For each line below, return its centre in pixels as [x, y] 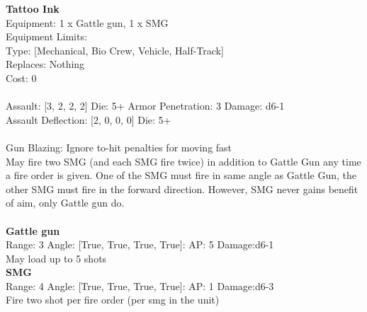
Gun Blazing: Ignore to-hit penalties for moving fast [119, 147]
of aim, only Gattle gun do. [65, 203]
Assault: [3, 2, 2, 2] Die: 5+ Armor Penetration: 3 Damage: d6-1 [145, 106]
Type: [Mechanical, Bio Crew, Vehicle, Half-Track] [115, 50]
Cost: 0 [21, 77]
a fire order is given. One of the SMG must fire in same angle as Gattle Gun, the [181, 175]
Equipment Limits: [46, 36]
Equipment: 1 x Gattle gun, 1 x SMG [87, 22]
